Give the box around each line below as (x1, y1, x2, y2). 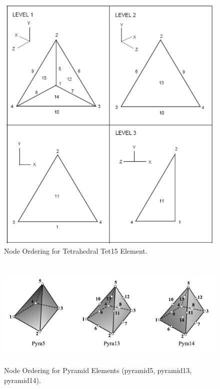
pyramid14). (4, 375, 41, 385)
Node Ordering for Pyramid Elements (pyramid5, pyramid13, (4, 365, 192, 376)
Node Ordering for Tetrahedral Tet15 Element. (4, 245, 147, 256)
